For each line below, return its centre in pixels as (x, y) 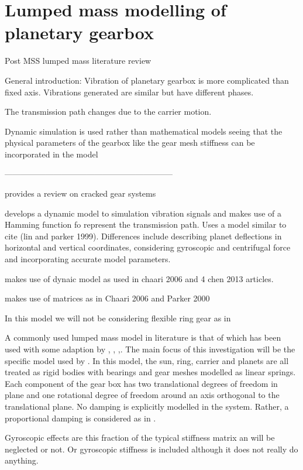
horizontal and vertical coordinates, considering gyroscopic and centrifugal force (148, 247)
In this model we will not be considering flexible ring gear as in (118, 318)
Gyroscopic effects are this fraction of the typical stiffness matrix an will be (140, 438)
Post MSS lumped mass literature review (78, 61)
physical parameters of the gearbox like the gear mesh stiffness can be (130, 143)
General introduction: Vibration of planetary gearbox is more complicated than (147, 80)
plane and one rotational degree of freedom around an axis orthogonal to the (142, 395)
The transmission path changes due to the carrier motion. (108, 112)
